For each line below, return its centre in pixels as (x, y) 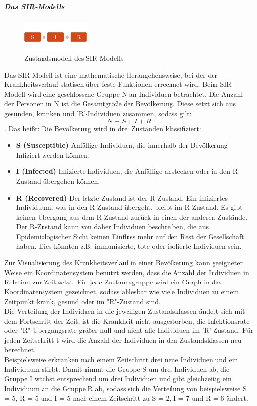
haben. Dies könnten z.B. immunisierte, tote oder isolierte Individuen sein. (129, 246)
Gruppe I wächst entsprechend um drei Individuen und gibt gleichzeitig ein (118, 379)
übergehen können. (72, 181)
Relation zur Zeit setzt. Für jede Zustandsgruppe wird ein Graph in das (113, 282)
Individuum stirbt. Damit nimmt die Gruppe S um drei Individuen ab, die (117, 369)
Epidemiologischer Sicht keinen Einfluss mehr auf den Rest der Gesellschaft (130, 236)
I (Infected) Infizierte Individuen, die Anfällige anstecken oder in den (123, 171)
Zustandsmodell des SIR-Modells (74, 58)
